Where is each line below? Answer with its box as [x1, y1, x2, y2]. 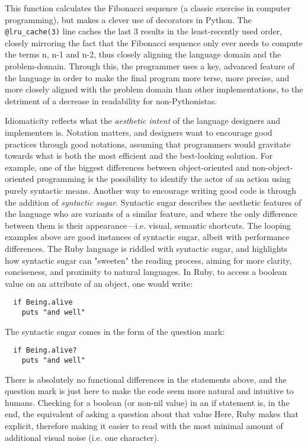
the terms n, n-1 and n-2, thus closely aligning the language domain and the [5, 48, 281, 60]
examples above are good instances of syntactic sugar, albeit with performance [5, 231, 290, 243]
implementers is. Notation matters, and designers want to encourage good [5, 126, 272, 138]
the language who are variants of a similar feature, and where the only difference [5, 207, 297, 220]
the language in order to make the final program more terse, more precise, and [5, 71, 290, 84]
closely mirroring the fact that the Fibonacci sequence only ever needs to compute [5, 36, 303, 49]
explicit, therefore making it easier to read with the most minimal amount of [5, 419, 283, 431]
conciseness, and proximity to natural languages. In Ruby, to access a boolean [5, 265, 287, 278]
